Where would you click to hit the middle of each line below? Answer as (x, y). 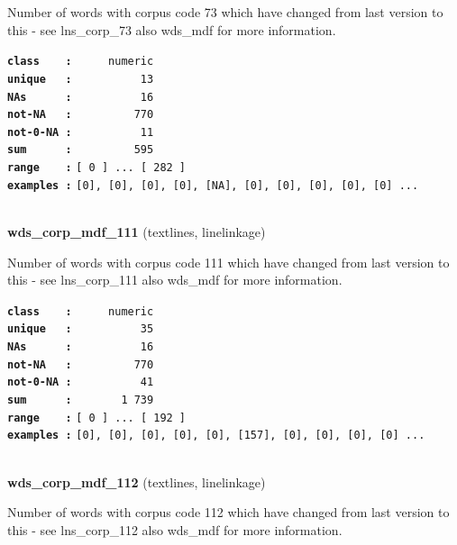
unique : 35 (81, 329)
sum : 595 (81, 150)
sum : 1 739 (81, 400)
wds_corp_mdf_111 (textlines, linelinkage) (137, 232)
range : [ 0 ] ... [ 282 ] (97, 168)
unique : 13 (81, 79)
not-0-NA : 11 (81, 132)
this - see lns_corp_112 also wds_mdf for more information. (175, 529)
